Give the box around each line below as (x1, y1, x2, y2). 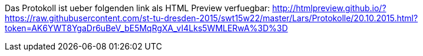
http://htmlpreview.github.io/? (272, 3, 386, 13)
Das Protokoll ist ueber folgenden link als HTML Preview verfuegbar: (5, 3, 270, 13)
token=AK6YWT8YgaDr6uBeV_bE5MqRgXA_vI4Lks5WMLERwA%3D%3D (5, 23, 288, 33)
